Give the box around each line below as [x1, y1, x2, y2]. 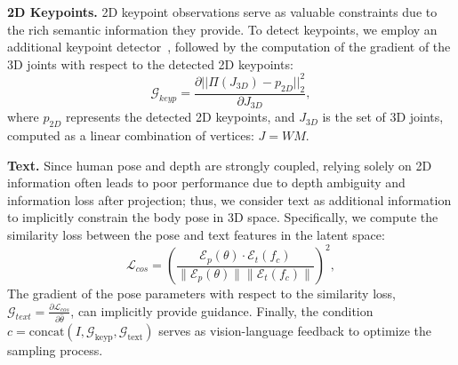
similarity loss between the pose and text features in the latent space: [7, 225, 385, 243]
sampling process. [7, 341, 103, 360]
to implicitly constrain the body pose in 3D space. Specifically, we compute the [7, 208, 438, 226]
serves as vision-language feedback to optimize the [158, 321, 431, 340]
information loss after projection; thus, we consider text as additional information [7, 190, 452, 209]
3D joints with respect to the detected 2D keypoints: [7, 54, 293, 73]
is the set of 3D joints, [322, 107, 444, 126]
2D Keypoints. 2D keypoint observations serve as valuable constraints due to [7, 3, 438, 20]
